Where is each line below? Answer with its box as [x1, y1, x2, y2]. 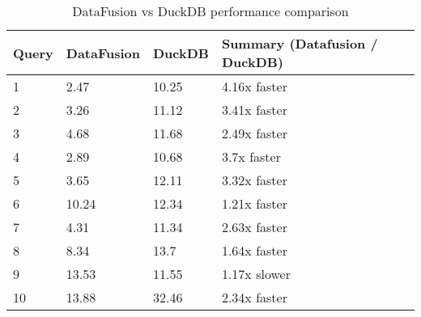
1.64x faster [221, 241, 287, 260]
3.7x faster [221, 147, 281, 166]
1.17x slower [221, 264, 291, 283]
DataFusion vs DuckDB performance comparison [72, 2, 349, 20]
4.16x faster [221, 77, 287, 95]
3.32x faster [221, 171, 287, 189]
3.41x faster [221, 100, 287, 119]
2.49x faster [221, 124, 287, 142]
